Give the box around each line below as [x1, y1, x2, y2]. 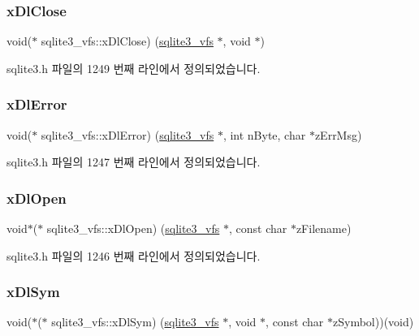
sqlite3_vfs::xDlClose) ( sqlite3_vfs [41, 32, 214, 50]
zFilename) [296, 220, 352, 237]
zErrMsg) [314, 126, 362, 143]
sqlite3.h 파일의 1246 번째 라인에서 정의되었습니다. [6, 247, 261, 264]
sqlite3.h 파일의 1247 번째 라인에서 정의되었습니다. [6, 153, 261, 170]
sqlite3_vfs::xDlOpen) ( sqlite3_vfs [46, 220, 220, 237]
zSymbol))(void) [333, 313, 414, 330]
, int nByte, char [222, 126, 306, 143]
